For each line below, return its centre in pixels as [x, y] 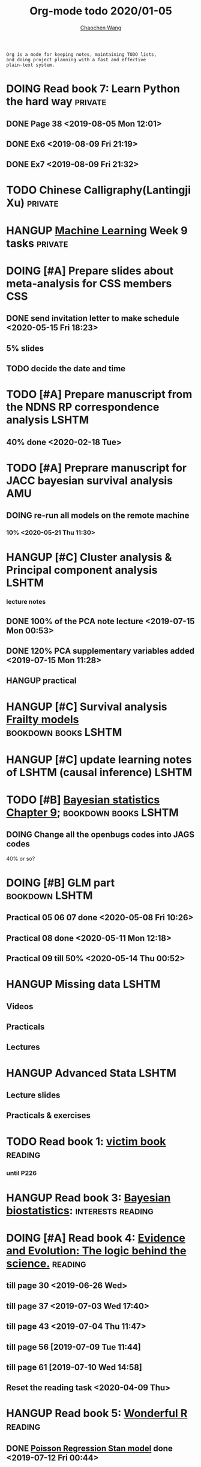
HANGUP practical [41, 681]
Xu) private [32, 203]
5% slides [25, 348]
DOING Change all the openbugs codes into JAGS [100, 835]
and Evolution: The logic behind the [96, 1250]
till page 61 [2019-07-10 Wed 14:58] [74, 1367]
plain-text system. [31, 65]
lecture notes [26, 602]
